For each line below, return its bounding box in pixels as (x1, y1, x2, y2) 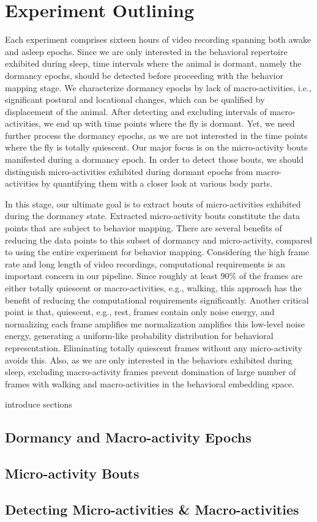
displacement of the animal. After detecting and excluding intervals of (5, 105, 267, 117)
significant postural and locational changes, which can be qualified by (5, 93, 265, 106)
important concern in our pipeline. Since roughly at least (5, 269, 218, 282)
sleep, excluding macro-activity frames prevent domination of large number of (5, 365, 296, 378)
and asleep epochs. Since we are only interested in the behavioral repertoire (5, 45, 288, 58)
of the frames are (239, 269, 303, 282)
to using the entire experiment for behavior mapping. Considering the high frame (5, 245, 310, 258)
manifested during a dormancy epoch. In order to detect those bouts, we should (5, 153, 304, 166)
